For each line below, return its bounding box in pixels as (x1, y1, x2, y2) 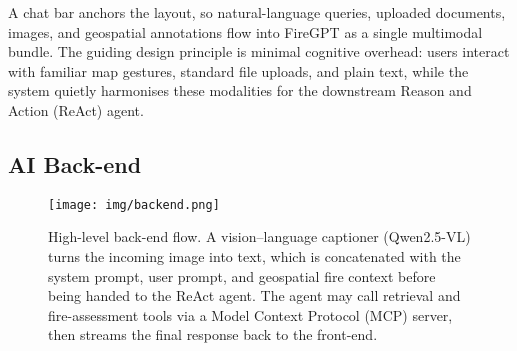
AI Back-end (8, 148, 142, 179)
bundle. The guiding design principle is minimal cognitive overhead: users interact (8, 41, 510, 62)
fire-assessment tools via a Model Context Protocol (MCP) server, (48, 304, 453, 325)
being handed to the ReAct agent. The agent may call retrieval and (48, 285, 461, 306)
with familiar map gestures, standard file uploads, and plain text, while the (8, 60, 469, 81)
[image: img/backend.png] (48, 197, 220, 212)
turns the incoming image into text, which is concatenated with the (48, 246, 461, 267)
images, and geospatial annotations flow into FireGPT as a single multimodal (8, 21, 483, 42)
